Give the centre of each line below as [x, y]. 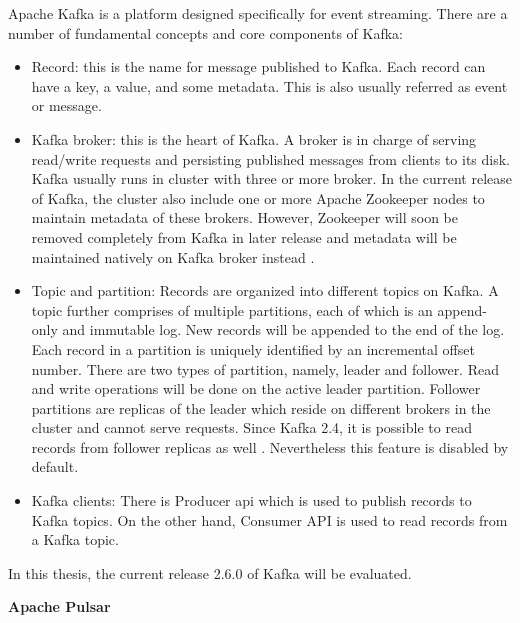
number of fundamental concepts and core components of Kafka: [205, 32]
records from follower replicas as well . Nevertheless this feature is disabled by [270, 446]
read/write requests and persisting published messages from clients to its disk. [270, 158]
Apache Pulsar [59, 606]
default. [55, 466]
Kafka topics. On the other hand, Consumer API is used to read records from [269, 519]
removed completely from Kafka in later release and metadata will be [244, 236]
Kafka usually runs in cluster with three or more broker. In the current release [271, 178]
